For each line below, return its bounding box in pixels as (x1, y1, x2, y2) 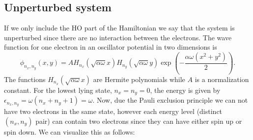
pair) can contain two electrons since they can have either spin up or (35, 115, 242, 126)
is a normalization (195, 74, 249, 84)
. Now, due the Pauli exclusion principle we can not (92, 95, 248, 105)
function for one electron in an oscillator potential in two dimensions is (4, 42, 217, 52)
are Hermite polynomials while (93, 74, 185, 84)
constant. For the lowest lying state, (4, 84, 112, 95)
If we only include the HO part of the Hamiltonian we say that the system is (4, 23, 235, 33)
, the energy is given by (150, 84, 221, 95)
